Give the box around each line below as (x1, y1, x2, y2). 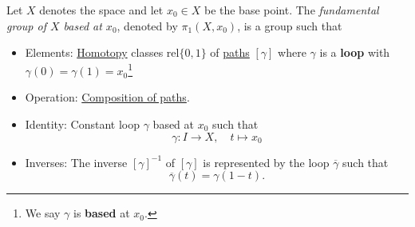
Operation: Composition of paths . (25, 89, 190, 106)
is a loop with (319, 44, 390, 61)
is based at (73, 205, 130, 221)
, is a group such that (237, 17, 342, 34)
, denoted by (117, 17, 178, 34)
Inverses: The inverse (25, 153, 128, 170)
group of (6, 17, 46, 34)
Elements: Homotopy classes (25, 44, 164, 61)
